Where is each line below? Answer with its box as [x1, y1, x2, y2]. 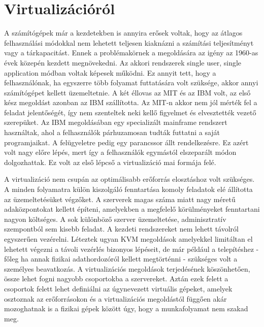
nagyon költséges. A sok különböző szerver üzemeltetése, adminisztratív [4, 213, 226, 224]
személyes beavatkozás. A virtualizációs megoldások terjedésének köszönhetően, [4, 263, 250, 274]
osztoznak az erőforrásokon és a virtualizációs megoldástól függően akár [4, 293, 227, 304]
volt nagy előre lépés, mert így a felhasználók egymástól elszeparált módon [4, 147, 237, 157]
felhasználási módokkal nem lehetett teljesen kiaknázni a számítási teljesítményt [4, 37, 254, 48]
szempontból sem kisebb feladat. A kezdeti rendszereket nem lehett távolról [4, 223, 239, 234]
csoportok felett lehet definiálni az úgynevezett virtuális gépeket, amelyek [4, 283, 233, 293]
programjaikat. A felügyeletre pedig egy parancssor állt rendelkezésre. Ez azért [4, 137, 249, 147]
